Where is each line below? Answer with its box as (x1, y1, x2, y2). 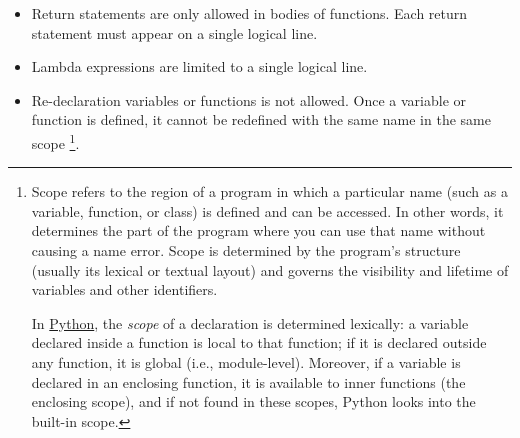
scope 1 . (31, 129, 80, 153)
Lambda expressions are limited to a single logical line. (31, 56, 368, 77)
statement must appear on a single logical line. (31, 22, 318, 43)
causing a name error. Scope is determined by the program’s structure (31, 240, 461, 260)
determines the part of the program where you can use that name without (31, 220, 486, 241)
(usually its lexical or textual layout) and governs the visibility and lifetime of (31, 259, 509, 280)
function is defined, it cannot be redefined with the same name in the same (31, 109, 491, 130)
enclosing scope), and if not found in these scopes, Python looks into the (31, 391, 476, 412)
